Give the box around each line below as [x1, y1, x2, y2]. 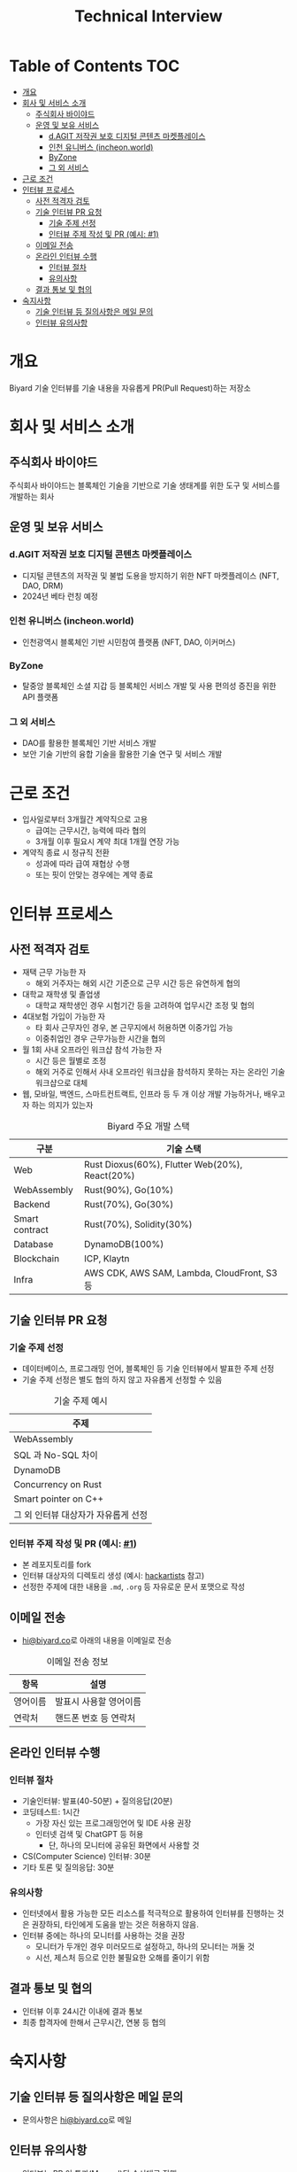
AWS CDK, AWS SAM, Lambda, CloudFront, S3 [83, 1267, 278, 1279]
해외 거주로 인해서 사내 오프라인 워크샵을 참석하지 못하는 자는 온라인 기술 [34, 1067, 286, 1077]
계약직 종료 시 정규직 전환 [21, 848, 110, 858]
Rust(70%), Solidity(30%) [83, 1218, 193, 1230]
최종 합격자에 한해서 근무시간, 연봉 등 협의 [21, 2017, 166, 2028]
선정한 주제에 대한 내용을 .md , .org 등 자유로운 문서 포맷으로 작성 [21, 1581, 246, 1592]
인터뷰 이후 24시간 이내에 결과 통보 [21, 2005, 143, 2016]
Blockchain [13, 1253, 60, 1265]
